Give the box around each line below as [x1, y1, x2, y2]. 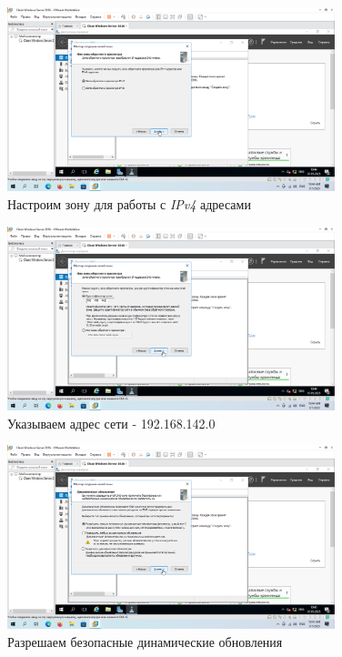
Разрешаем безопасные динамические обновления [7, 632, 283, 652]
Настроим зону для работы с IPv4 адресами [7, 194, 251, 213]
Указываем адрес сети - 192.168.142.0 [7, 413, 216, 432]
